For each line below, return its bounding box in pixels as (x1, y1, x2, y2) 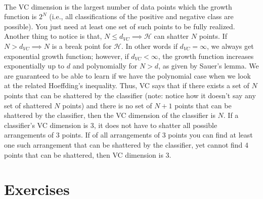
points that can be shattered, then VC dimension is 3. (4, 149, 171, 160)
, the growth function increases (158, 50, 254, 61)
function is (4, 11, 37, 22)
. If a (223, 110, 239, 120)
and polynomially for (72, 60, 138, 71)
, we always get (207, 40, 254, 51)
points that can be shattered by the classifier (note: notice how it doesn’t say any (4, 90, 256, 100)
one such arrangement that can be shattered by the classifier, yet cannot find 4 (4, 139, 249, 150)
